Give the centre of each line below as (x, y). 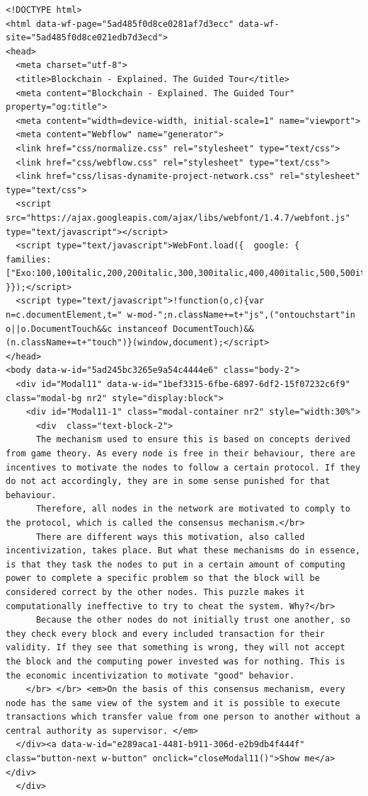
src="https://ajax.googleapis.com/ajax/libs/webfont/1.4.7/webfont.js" (178, 218)
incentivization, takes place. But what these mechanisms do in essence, (183, 551)
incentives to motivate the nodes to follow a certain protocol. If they (183, 467)
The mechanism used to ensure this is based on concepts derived (193, 440)
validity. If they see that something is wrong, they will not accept (176, 648)
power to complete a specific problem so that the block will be (163, 578)
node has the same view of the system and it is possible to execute (173, 703)
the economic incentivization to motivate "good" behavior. (150, 675)
